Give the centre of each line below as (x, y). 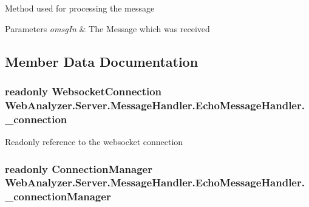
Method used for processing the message (80, 8)
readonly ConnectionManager (79, 168)
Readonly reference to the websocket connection (94, 142)
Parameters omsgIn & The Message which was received (107, 28)
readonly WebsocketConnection (83, 91)
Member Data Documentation (102, 61)
